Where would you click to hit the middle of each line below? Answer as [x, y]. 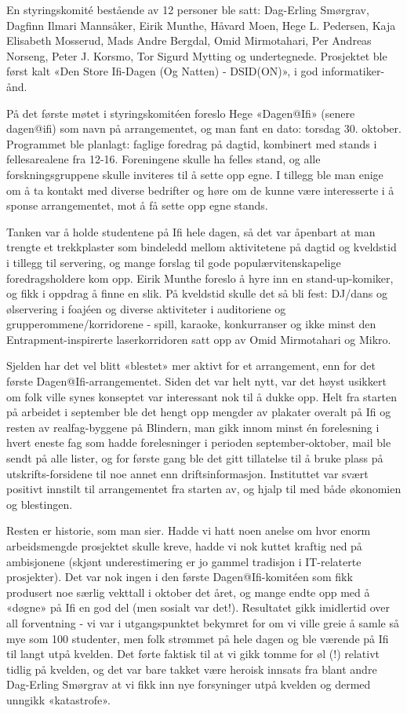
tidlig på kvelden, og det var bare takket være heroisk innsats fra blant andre [192, 669]
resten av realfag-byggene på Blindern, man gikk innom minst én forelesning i [193, 427]
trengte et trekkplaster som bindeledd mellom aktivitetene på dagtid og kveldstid [202, 247]
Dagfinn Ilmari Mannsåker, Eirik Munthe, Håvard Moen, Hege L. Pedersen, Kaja [201, 25]
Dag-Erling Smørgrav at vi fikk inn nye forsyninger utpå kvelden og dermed [189, 684]
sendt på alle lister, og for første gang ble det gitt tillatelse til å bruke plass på [195, 458]
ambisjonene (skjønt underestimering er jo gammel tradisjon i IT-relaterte [184, 561]
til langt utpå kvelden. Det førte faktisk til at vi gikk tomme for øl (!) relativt [193, 654]
